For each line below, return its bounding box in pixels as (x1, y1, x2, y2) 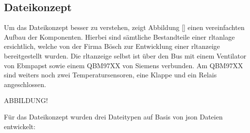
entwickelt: (4, 121, 35, 131)
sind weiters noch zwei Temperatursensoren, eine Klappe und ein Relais (4, 70, 217, 80)
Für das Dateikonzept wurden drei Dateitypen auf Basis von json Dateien (4, 111, 223, 121)
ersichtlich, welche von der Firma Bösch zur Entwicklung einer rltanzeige (4, 41, 220, 51)
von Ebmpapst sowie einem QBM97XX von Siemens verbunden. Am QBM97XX (4, 60, 243, 70)
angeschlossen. (4, 79, 46, 89)
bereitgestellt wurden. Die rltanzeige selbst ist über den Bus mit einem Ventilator (4, 50, 247, 60)
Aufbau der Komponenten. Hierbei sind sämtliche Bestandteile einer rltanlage (4, 31, 235, 42)
